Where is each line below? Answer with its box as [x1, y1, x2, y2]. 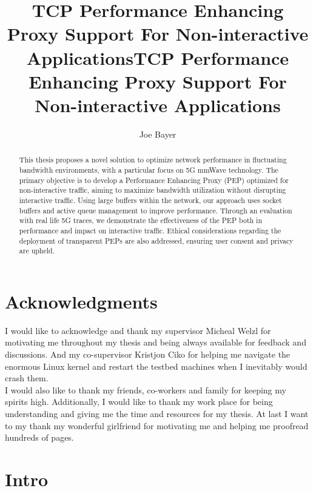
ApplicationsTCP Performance [26, 45, 289, 70]
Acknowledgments [5, 289, 158, 313]
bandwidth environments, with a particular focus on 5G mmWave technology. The [19, 164, 278, 175]
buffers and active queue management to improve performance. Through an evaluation [19, 205, 292, 215]
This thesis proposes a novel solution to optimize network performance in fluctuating [19, 155, 287, 165]
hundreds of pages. [5, 431, 74, 444]
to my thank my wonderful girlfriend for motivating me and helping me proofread [5, 419, 309, 432]
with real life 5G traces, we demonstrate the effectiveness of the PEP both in [19, 215, 263, 225]
